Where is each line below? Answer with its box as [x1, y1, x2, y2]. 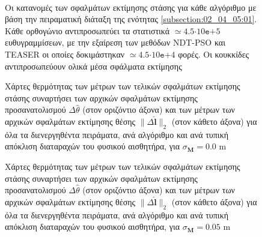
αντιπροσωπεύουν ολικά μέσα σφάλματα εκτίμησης [5, 59, 182, 72]
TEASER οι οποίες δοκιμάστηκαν [5, 47, 125, 60]
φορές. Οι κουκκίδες [178, 47, 249, 60]
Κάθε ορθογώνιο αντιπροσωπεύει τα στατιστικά [5, 24, 170, 37]
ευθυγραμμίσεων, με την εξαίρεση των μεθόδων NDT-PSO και [5, 36, 225, 49]
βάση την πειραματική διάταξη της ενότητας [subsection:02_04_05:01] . [5, 13, 257, 25]
